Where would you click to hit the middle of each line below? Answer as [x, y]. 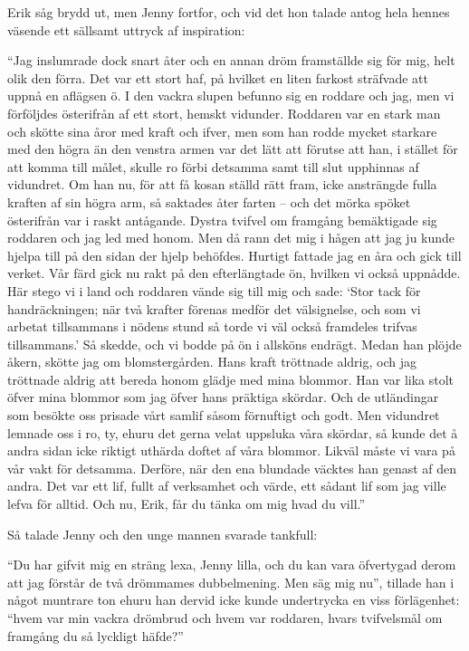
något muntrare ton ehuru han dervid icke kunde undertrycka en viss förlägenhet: [234, 600]
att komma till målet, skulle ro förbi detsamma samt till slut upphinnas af [213, 166]
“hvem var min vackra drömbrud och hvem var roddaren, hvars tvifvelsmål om [225, 617]
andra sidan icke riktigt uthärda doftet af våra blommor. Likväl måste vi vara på [231, 450]
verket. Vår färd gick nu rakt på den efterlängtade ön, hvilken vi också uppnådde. [234, 273]
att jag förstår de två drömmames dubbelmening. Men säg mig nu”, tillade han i [231, 582]
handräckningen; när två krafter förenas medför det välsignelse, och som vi [214, 308]
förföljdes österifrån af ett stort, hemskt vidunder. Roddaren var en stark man [224, 113]
